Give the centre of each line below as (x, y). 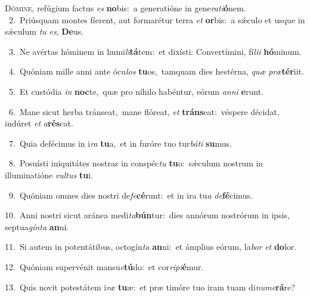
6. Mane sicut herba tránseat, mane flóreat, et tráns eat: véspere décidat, (144, 111)
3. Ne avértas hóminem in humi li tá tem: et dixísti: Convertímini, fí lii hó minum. (155, 51)
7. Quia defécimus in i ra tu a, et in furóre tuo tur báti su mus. (120, 143)
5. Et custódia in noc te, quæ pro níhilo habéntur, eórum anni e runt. (136, 91)
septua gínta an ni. (37, 226)
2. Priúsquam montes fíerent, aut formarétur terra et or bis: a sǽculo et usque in (157, 19)
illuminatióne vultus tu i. (49, 174)
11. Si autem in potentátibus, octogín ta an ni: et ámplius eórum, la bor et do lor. (151, 247)
